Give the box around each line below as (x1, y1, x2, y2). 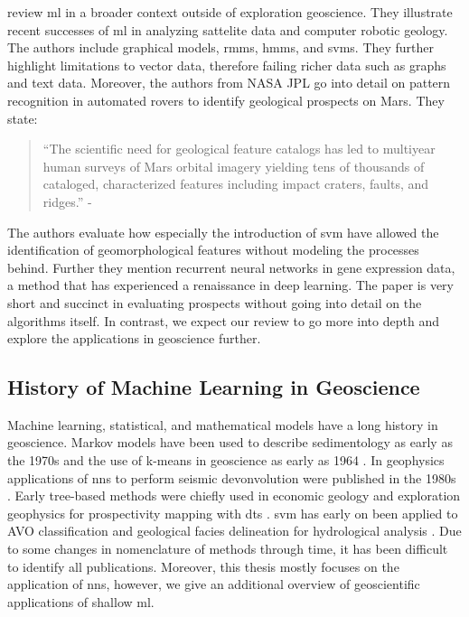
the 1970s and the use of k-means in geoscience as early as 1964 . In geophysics (7, 451, 445, 470)
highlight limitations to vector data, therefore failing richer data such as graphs (7, 55, 446, 74)
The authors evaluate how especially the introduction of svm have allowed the (7, 222, 439, 241)
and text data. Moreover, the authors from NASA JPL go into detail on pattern (7, 73, 451, 92)
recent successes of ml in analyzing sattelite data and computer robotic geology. (7, 20, 448, 39)
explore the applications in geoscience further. (7, 329, 261, 348)
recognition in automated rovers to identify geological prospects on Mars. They (7, 90, 445, 109)
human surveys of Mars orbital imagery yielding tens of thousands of (42, 156, 425, 175)
